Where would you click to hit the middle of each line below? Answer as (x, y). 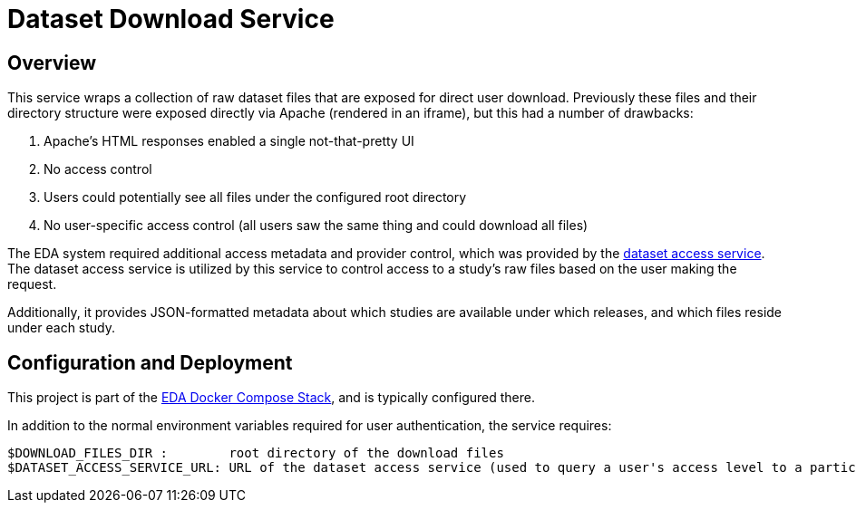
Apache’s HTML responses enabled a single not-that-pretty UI (229, 141)
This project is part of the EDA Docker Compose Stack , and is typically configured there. (271, 398)
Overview (52, 63)
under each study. (62, 328)
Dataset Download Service (171, 19)
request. (32, 284)
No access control (98, 169)
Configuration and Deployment (150, 362)
